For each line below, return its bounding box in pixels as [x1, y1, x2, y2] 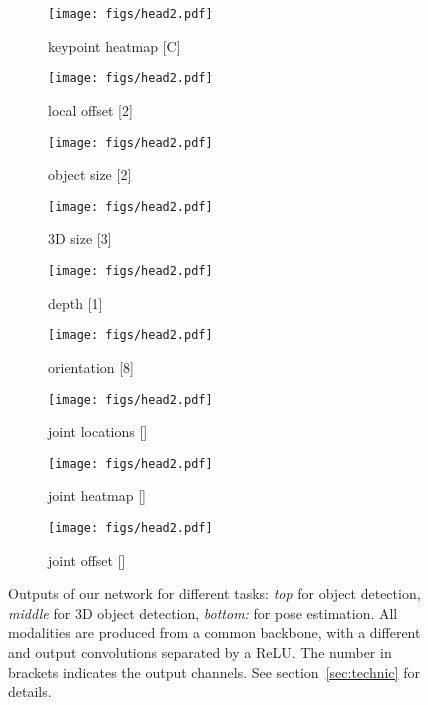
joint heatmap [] [48, 485, 147, 506]
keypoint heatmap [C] [48, 35, 181, 56]
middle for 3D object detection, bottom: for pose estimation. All [8, 602, 398, 623]
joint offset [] [48, 549, 126, 570]
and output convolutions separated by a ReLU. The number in [8, 642, 392, 663]
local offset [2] [48, 99, 133, 120]
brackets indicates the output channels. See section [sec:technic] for [8, 661, 420, 682]
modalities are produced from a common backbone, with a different [8, 622, 421, 643]
